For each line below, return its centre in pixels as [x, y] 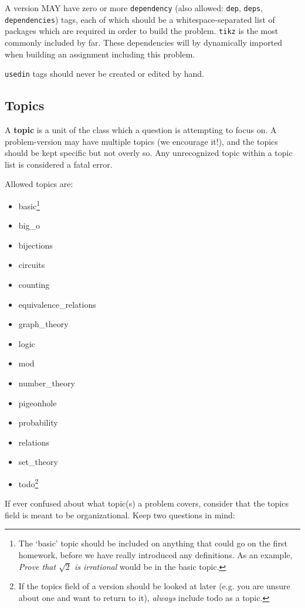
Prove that [37, 566]
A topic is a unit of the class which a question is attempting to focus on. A [141, 130]
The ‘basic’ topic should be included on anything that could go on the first [153, 543]
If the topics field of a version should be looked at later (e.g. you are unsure [154, 586]
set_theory [38, 462]
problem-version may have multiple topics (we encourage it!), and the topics [141, 141]
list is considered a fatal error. [59, 164]
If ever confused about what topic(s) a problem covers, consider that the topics [147, 503]
